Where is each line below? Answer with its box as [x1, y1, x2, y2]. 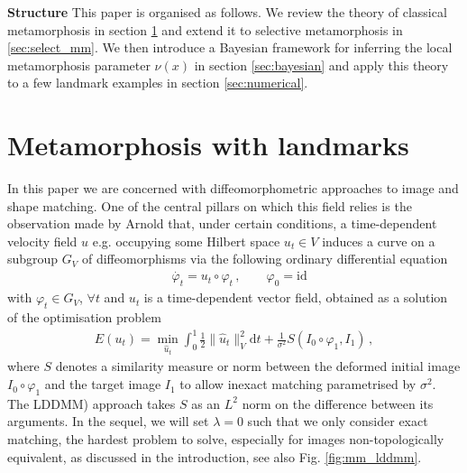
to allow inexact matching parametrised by [179, 375, 417, 394]
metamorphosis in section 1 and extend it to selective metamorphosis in [7, 20, 403, 39]
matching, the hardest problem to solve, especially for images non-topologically [7, 430, 444, 449]
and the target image [44, 375, 161, 394]
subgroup [7, 249, 59, 268]
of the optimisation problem [7, 307, 161, 326]
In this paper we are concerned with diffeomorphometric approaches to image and [7, 179, 459, 198]
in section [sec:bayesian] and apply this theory [194, 55, 449, 74]
